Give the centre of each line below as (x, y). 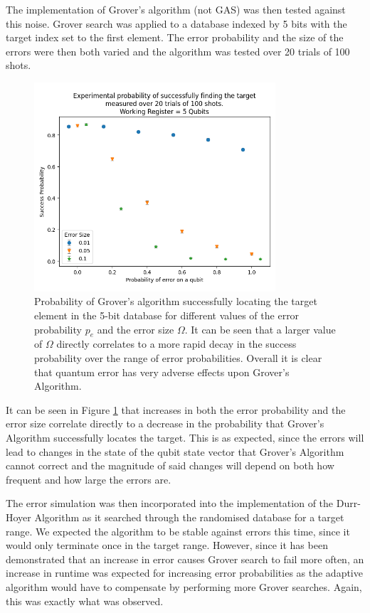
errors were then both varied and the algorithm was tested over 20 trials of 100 (178, 51)
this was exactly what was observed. (85, 601)
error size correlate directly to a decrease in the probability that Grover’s (165, 423)
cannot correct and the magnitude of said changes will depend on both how (170, 465)
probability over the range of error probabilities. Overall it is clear (178, 358)
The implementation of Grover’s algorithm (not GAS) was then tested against (176, 9)
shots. (18, 65)
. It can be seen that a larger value (260, 329)
